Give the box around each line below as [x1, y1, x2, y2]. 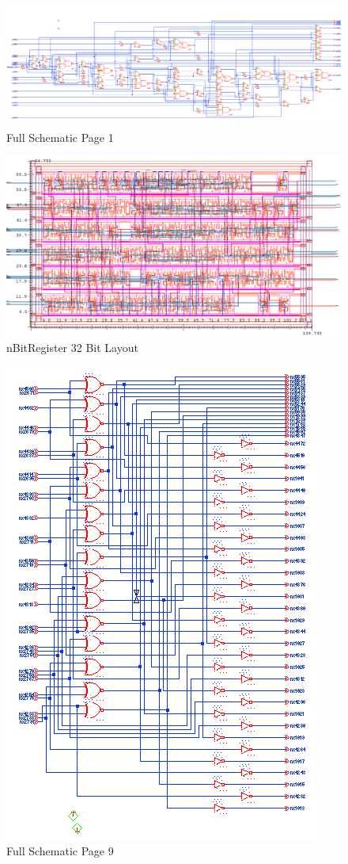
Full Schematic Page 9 [6, 843, 114, 858]
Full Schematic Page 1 [6, 128, 114, 145]
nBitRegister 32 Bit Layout [6, 338, 138, 355]
